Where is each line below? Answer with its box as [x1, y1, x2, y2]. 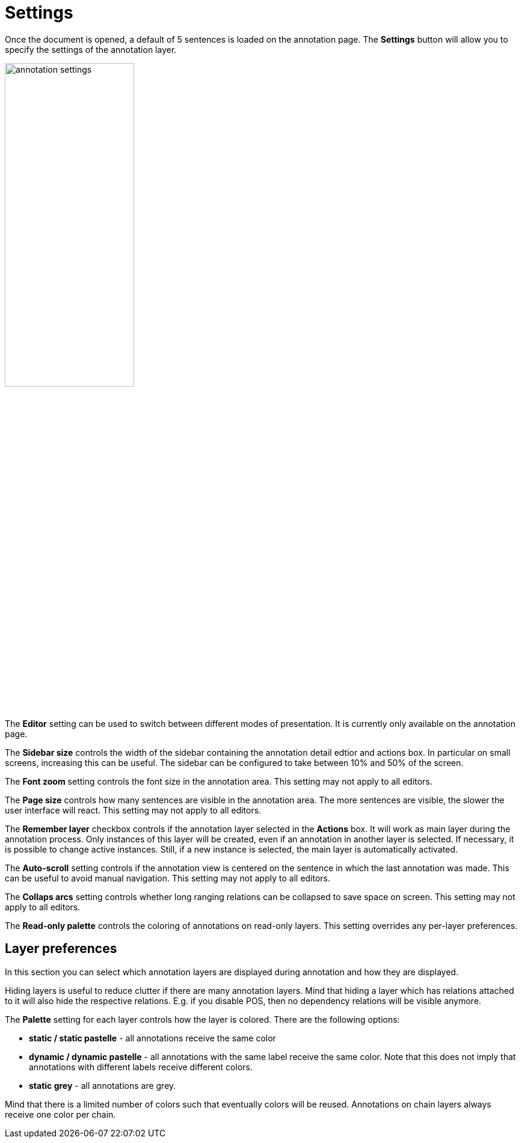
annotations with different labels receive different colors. [29, 1061, 253, 1072]
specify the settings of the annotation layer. [5, 44, 177, 55]
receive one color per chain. [5, 1109, 116, 1120]
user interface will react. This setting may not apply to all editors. [5, 804, 262, 815]
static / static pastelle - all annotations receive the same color [29, 1032, 276, 1043]
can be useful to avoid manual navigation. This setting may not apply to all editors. [5, 872, 331, 883]
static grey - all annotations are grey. [29, 1080, 176, 1091]
